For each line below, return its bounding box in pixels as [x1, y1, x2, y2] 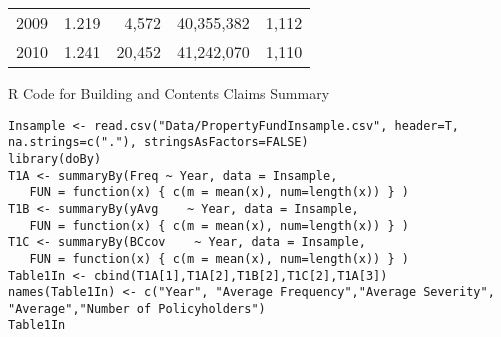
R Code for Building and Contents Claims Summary [8, 83, 330, 103]
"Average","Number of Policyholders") [8, 301, 266, 316]
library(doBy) [8, 151, 102, 166]
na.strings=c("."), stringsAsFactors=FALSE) [8, 135, 309, 150]
